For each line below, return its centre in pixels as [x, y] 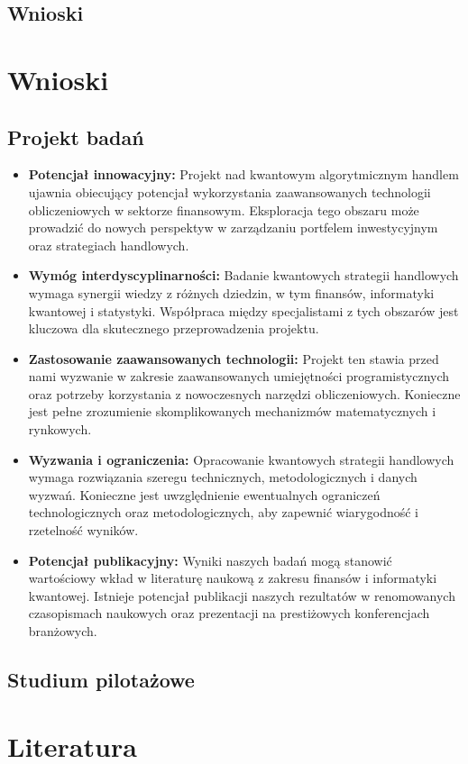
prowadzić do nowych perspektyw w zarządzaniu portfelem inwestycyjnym [233, 227]
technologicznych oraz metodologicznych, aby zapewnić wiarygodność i [223, 512]
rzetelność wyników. [83, 530]
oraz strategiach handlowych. [109, 245]
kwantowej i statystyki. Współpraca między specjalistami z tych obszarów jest [243, 310]
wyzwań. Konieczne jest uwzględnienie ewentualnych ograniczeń [204, 494]
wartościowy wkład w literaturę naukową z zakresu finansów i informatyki [233, 578]
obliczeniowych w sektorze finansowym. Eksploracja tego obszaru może [224, 209]
